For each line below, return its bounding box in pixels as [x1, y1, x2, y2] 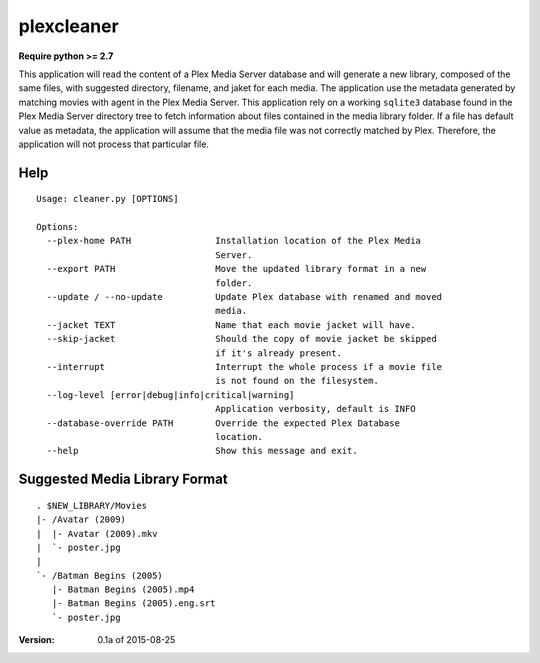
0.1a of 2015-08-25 [97, 634, 176, 646]
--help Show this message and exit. [46, 445, 359, 457]
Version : [18, 634, 55, 646]
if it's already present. [215, 347, 342, 359]
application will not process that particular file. [18, 138, 210, 150]
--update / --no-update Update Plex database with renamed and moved [46, 291, 443, 303]
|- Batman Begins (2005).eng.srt [51, 598, 216, 609]
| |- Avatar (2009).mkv [36, 528, 158, 539]
